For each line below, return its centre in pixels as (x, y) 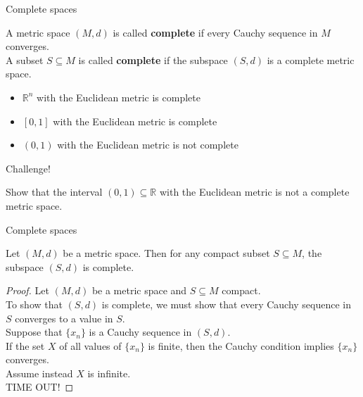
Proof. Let (27, 290)
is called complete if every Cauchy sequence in (215, 32)
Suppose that (34, 332)
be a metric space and (139, 290)
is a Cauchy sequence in (140, 332)
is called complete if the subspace (153, 59)
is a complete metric (311, 59)
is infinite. (109, 373)
